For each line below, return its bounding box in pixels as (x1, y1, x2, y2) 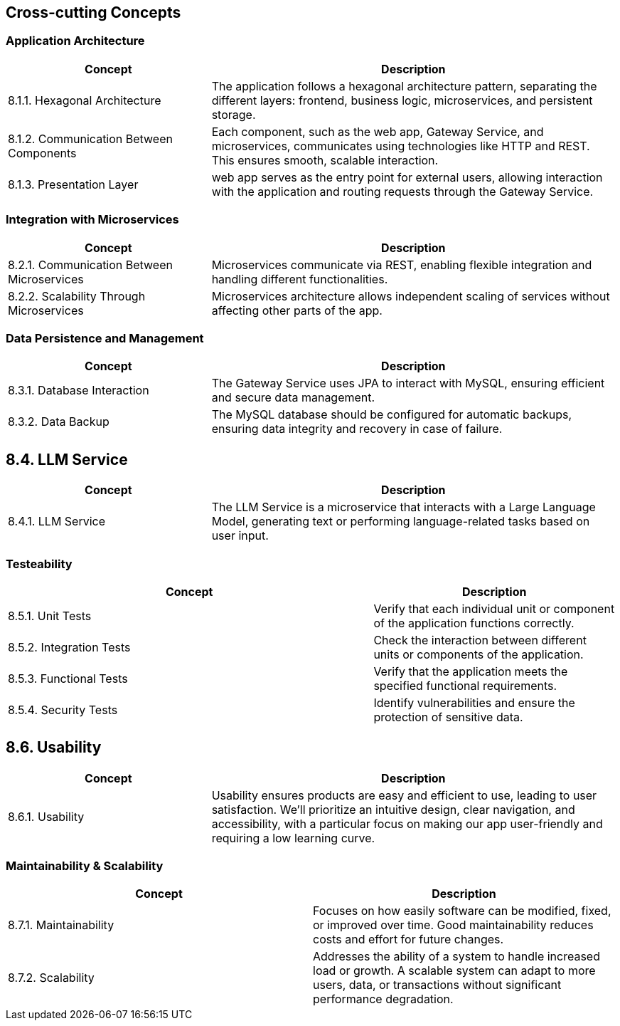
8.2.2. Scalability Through (8, 288, 146, 303)
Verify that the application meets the (373, 664, 568, 679)
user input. (211, 528, 269, 543)
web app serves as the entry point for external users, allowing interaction (211, 169, 603, 184)
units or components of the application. (373, 647, 584, 661)
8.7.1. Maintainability (8, 918, 114, 933)
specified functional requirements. (373, 678, 557, 693)
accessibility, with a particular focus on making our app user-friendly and (211, 816, 603, 831)
